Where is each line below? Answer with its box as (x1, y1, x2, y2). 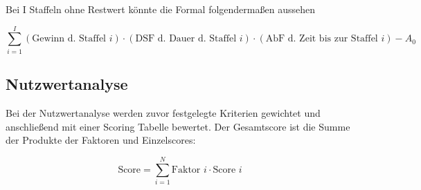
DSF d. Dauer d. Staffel (135, 34, 237, 44)
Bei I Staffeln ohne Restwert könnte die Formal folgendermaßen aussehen (6, 2, 315, 16)
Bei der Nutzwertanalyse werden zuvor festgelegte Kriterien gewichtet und (6, 105, 321, 120)
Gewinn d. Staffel (32, 34, 106, 44)
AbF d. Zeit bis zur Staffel (265, 34, 378, 44)
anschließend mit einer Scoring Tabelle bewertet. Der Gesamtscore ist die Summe (6, 119, 350, 133)
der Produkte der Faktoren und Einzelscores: (6, 133, 196, 147)
